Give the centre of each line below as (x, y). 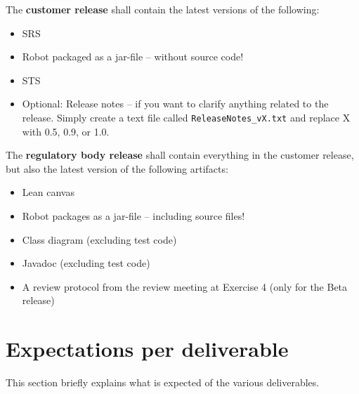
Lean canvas (48, 192)
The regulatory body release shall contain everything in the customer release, (180, 155)
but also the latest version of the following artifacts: (117, 168)
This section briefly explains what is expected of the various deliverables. (163, 382)
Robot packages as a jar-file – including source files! (133, 216)
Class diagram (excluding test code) (99, 239)
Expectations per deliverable (147, 349)
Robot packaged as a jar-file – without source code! (133, 57)
